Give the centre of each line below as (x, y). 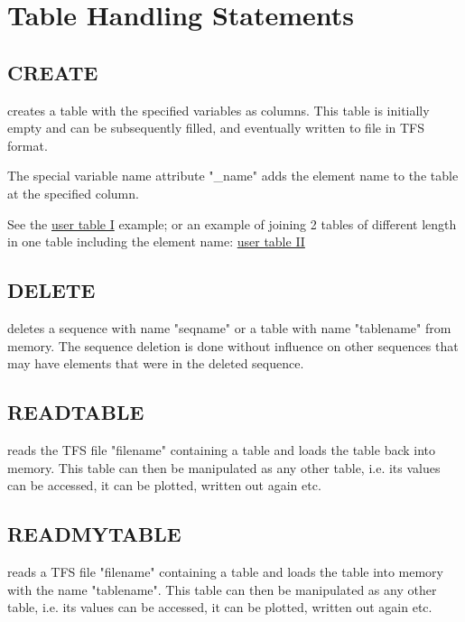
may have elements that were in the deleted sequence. (156, 363)
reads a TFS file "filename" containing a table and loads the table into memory (225, 571)
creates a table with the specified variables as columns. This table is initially (219, 110)
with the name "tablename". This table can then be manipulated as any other (222, 589)
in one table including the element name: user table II (156, 241)
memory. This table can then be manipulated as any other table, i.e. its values (224, 467)
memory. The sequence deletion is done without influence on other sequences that (233, 345)
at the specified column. (73, 193)
